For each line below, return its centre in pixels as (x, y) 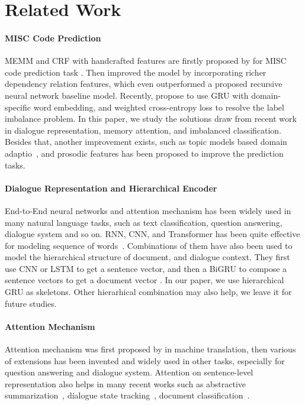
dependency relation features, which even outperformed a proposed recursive (144, 84)
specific (18, 107)
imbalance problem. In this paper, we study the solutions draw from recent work (151, 119)
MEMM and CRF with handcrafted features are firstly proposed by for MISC (146, 61)
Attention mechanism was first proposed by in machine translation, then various (150, 349)
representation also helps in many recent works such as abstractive (126, 383)
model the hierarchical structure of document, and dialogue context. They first (147, 257)
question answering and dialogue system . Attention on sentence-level (129, 372)
